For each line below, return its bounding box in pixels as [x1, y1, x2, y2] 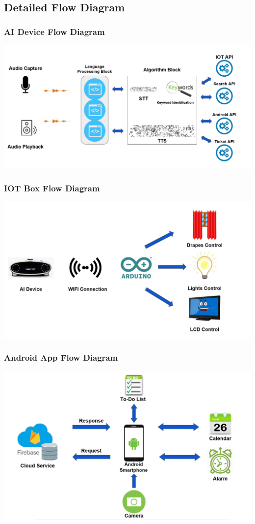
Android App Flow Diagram [4, 351, 118, 364]
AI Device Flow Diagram [4, 25, 105, 37]
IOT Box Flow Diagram [4, 182, 100, 194]
